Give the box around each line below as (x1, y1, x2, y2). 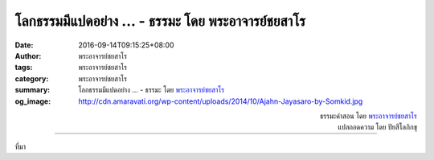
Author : (14, 51, 42, 60)
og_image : (14, 96, 51, 106)
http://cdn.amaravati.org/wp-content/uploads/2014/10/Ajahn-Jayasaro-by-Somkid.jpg (78, 96, 363, 106)
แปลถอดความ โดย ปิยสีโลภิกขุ (338, 122, 417, 132)
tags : (14, 63, 33, 72)
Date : (14, 40, 34, 50)
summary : (14, 85, 51, 95)
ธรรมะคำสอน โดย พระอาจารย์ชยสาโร (319, 111, 417, 121)
